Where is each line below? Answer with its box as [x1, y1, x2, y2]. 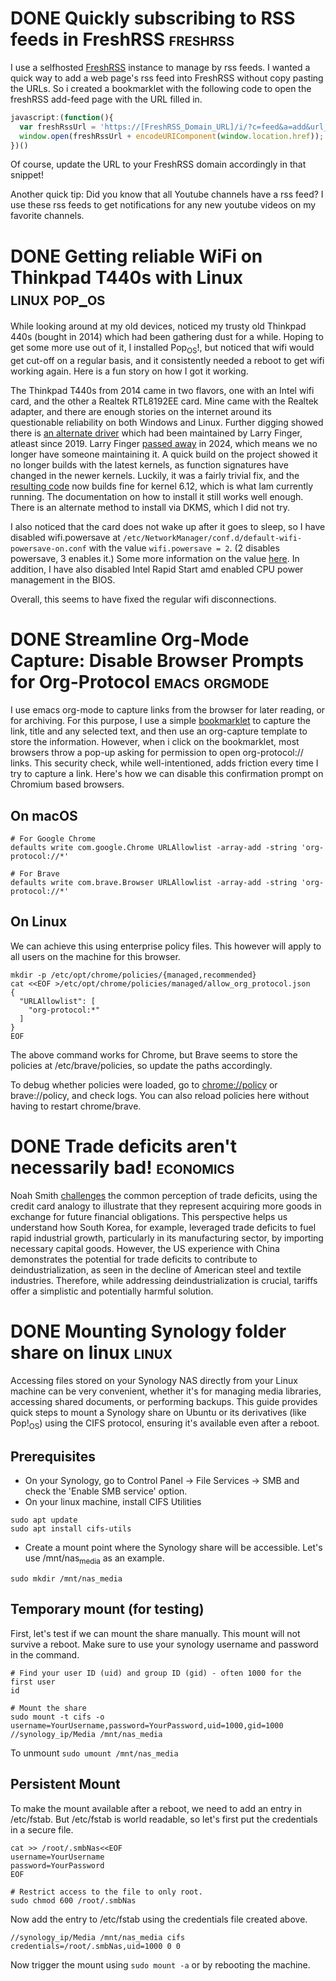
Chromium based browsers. [10, 778, 125, 791]
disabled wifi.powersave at [10, 532, 121, 544]
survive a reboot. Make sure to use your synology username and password [10, 1638, 319, 1650]
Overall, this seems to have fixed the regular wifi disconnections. [10, 593, 277, 606]
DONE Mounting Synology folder [10, 1320, 287, 1342]
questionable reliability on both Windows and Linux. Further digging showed [10, 417, 324, 429]
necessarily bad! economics [10, 1156, 235, 1179]
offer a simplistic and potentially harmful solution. [10, 1285, 214, 1297]
